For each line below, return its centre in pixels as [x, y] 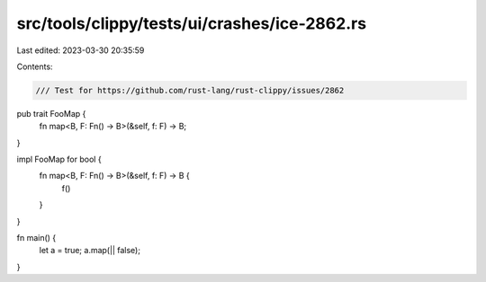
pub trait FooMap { [51, 113]
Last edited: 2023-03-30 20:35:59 [81, 50]
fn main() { [36, 238]
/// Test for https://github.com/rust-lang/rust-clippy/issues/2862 [190, 90]
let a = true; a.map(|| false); [90, 251]
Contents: [35, 66]
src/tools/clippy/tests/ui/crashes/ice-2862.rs [192, 23]
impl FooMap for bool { [59, 159]
